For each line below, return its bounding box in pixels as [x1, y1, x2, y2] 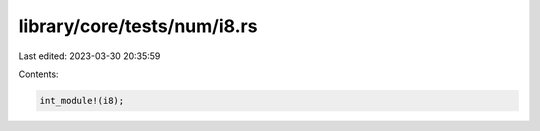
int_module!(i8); [39, 95, 125, 106]
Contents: [18, 68, 59, 80]
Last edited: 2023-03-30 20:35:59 [18, 50, 161, 62]
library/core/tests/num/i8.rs [18, 15, 258, 37]
